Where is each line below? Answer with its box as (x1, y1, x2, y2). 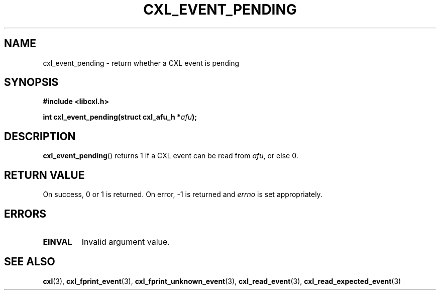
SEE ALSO (4, 255, 55, 268)
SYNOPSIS (4, 76, 59, 89)
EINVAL (43, 236, 72, 247)
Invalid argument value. (81, 236, 170, 247)
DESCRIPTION (4, 130, 76, 143)
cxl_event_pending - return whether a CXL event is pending (43, 58, 240, 67)
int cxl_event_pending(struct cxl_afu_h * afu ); (43, 113, 197, 122)
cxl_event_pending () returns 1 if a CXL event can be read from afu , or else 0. (43, 151, 298, 160)
